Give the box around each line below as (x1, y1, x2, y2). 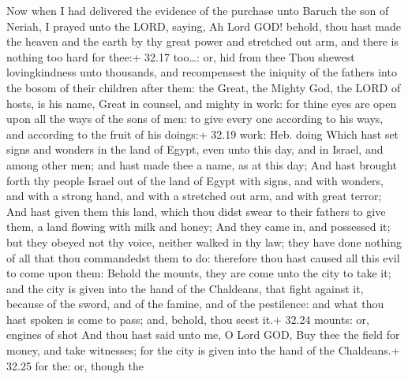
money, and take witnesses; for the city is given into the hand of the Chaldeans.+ (6, 342, 400, 359)
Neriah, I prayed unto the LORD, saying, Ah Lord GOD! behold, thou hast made (6, 17, 401, 34)
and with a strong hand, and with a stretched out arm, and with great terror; (6, 188, 382, 204)
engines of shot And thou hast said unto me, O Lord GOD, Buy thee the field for (6, 326, 400, 343)
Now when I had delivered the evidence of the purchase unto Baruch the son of (6, 2, 389, 18)
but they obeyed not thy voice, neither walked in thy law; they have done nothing (6, 233, 402, 250)
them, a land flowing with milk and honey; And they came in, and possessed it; (6, 218, 391, 235)
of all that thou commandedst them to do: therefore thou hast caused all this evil (6, 249, 400, 266)
